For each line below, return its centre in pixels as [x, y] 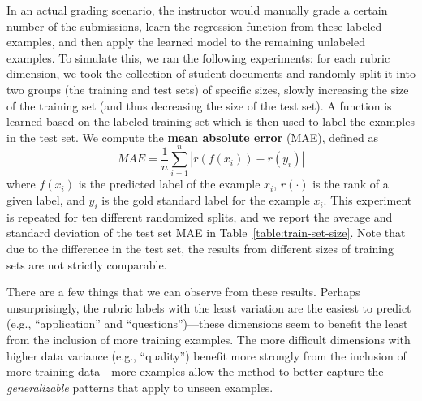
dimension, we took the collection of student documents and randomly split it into [211, 73]
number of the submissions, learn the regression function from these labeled [194, 26]
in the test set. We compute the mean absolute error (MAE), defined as [193, 137]
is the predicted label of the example [169, 184]
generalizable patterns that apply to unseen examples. [140, 387]
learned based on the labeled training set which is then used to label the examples [211, 121]
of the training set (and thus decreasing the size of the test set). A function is [199, 105]
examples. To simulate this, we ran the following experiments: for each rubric [198, 57]
